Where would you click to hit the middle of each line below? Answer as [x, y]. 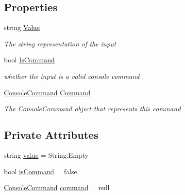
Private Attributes [51, 135]
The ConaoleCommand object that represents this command [92, 109]
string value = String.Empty [46, 155]
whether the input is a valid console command [72, 76]
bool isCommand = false [41, 171]
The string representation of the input [60, 43]
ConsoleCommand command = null [57, 187]
